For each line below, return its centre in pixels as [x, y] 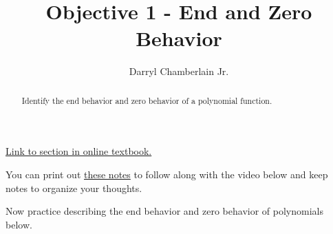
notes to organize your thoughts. [74, 188]
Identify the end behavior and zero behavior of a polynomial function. [147, 100]
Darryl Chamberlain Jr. [179, 71]
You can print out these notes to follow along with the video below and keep [167, 174]
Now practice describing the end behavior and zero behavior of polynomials [164, 211]
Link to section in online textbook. [79, 151]
